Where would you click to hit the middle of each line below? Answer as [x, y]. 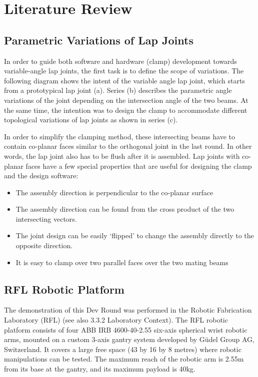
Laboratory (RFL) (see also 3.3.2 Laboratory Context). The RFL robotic [116, 320]
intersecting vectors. [46, 218]
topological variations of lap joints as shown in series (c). [91, 120]
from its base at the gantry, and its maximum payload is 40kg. [100, 369]
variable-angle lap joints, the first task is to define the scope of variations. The [124, 71]
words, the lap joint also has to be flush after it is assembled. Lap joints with [122, 156]
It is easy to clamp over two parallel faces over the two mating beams [122, 262]
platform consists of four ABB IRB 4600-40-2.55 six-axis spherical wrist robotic [126, 329]
